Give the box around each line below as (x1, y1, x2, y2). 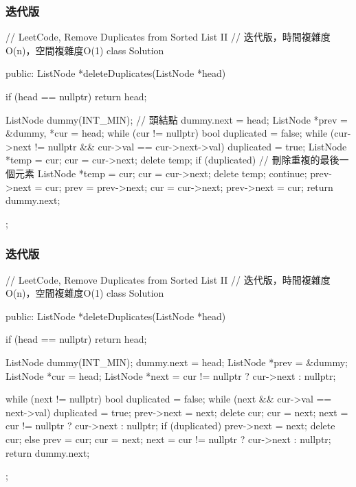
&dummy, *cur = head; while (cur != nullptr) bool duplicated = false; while (5, 126, 328, 140)
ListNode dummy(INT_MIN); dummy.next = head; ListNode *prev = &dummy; (5, 354, 348, 369)
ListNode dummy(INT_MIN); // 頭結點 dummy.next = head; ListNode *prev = (5, 112, 348, 126)
